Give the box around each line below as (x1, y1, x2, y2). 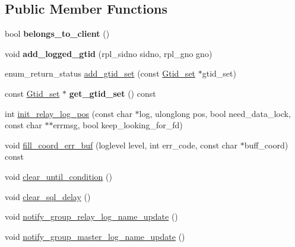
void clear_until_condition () (5, 170, 112, 182)
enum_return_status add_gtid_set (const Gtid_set (5, 67, 196, 80)
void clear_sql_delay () (5, 190, 91, 202)
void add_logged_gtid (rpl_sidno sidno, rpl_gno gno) (5, 47, 212, 59)
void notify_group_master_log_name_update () (5, 230, 185, 242)
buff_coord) (244, 138, 288, 151)
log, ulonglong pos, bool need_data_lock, (139, 107, 291, 119)
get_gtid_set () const (69, 87, 156, 99)
